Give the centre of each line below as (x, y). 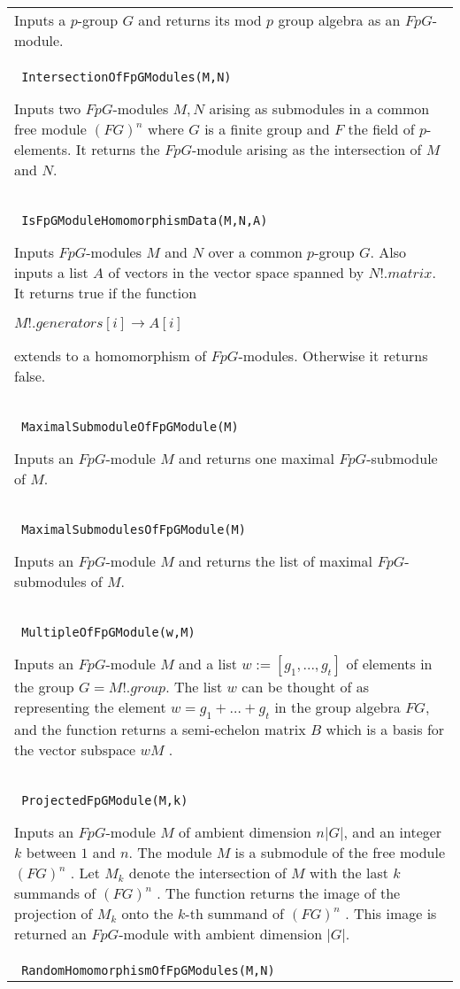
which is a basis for (385, 730)
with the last (349, 873)
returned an (50, 934)
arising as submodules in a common (319, 108)
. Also (388, 252)
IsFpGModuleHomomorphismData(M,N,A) (145, 220)
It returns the (118, 149)
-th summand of (234, 914)
